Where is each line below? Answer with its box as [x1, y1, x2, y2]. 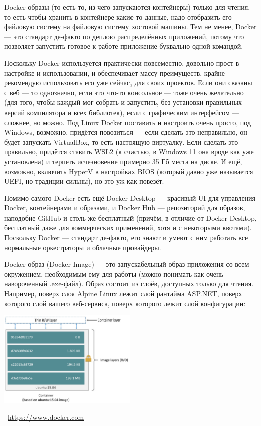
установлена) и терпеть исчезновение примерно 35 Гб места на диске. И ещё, [4, 156, 242, 166]
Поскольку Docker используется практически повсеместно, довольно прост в [4, 57, 239, 68]
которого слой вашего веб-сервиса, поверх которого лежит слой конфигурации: [4, 298, 246, 308]
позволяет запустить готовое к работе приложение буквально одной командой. [4, 41, 243, 51]
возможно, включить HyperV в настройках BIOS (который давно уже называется [4, 166, 253, 176]
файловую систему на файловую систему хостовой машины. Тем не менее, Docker [4, 21, 257, 32]
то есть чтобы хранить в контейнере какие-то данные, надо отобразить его [4, 11, 232, 22]
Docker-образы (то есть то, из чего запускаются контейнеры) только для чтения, [4, 2, 250, 12]
